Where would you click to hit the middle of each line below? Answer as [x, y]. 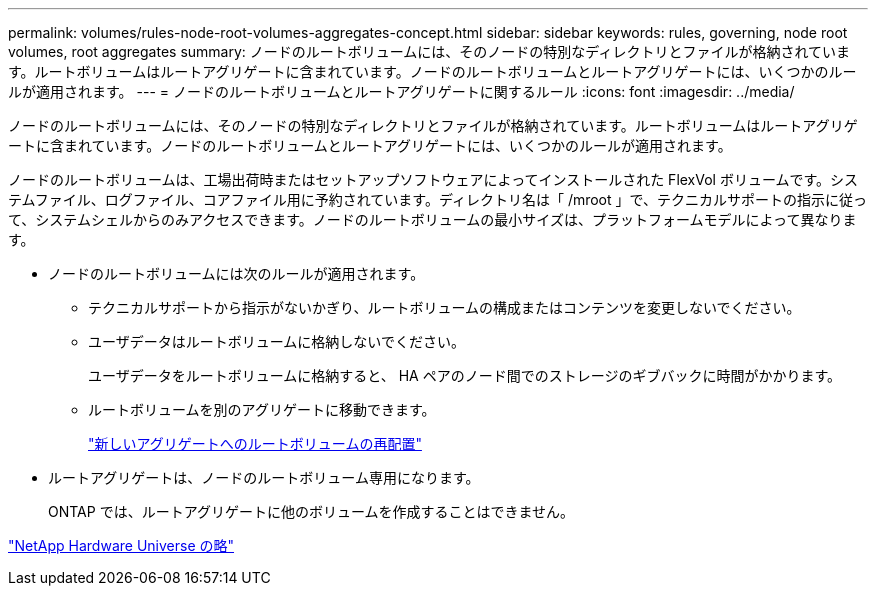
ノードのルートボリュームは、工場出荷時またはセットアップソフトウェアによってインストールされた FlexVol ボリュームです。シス [433, 179]
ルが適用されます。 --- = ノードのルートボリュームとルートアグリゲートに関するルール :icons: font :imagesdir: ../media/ [401, 91]
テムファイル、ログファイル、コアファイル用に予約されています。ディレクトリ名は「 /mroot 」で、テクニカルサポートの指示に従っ [437, 199]
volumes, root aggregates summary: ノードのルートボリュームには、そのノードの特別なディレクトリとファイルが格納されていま [429, 51]
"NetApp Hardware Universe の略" [121, 545]
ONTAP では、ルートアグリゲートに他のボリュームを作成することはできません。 [311, 511]
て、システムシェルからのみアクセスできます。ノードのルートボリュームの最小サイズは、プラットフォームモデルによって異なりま [432, 219]
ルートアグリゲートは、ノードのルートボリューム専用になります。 [264, 477]
